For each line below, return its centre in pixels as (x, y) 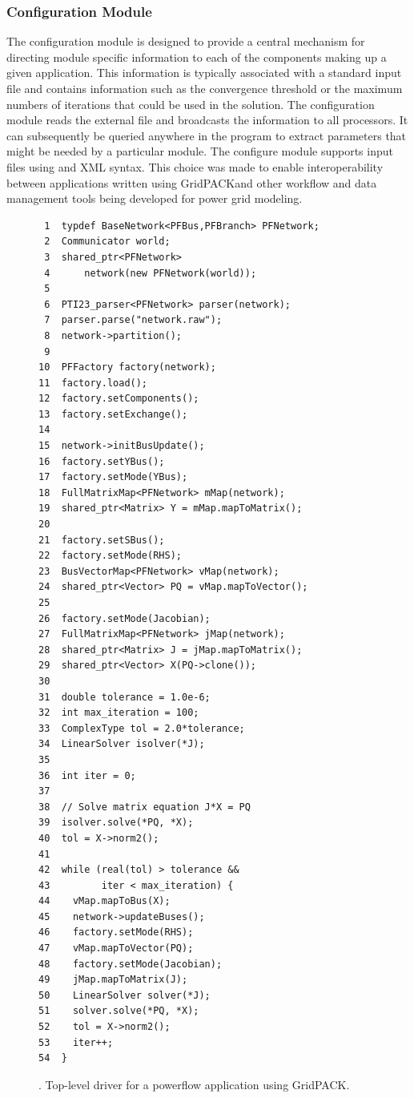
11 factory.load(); (93, 383)
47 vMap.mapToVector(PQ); (116, 949)
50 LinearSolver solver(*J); (125, 995)
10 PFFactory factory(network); (127, 367)
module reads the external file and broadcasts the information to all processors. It (207, 120)
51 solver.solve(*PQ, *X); (119, 1011)
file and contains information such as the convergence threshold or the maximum (205, 88)
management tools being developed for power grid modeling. (155, 198)
